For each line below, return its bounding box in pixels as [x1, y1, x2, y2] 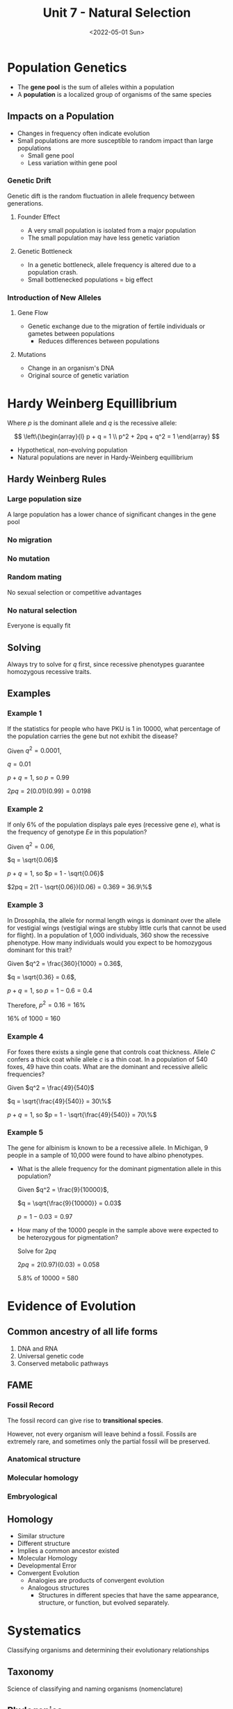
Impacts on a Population [7, 110, 115, 123]
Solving [7, 641, 42, 653]
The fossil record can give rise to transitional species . [7, 1416, 163, 1425]
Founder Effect [17, 213, 61, 221]
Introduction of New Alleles [7, 293, 102, 302]
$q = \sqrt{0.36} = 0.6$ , [7, 972, 77, 981]
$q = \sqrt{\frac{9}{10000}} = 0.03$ [17, 1199, 122, 1207]
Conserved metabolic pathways [17, 1359, 109, 1367]
